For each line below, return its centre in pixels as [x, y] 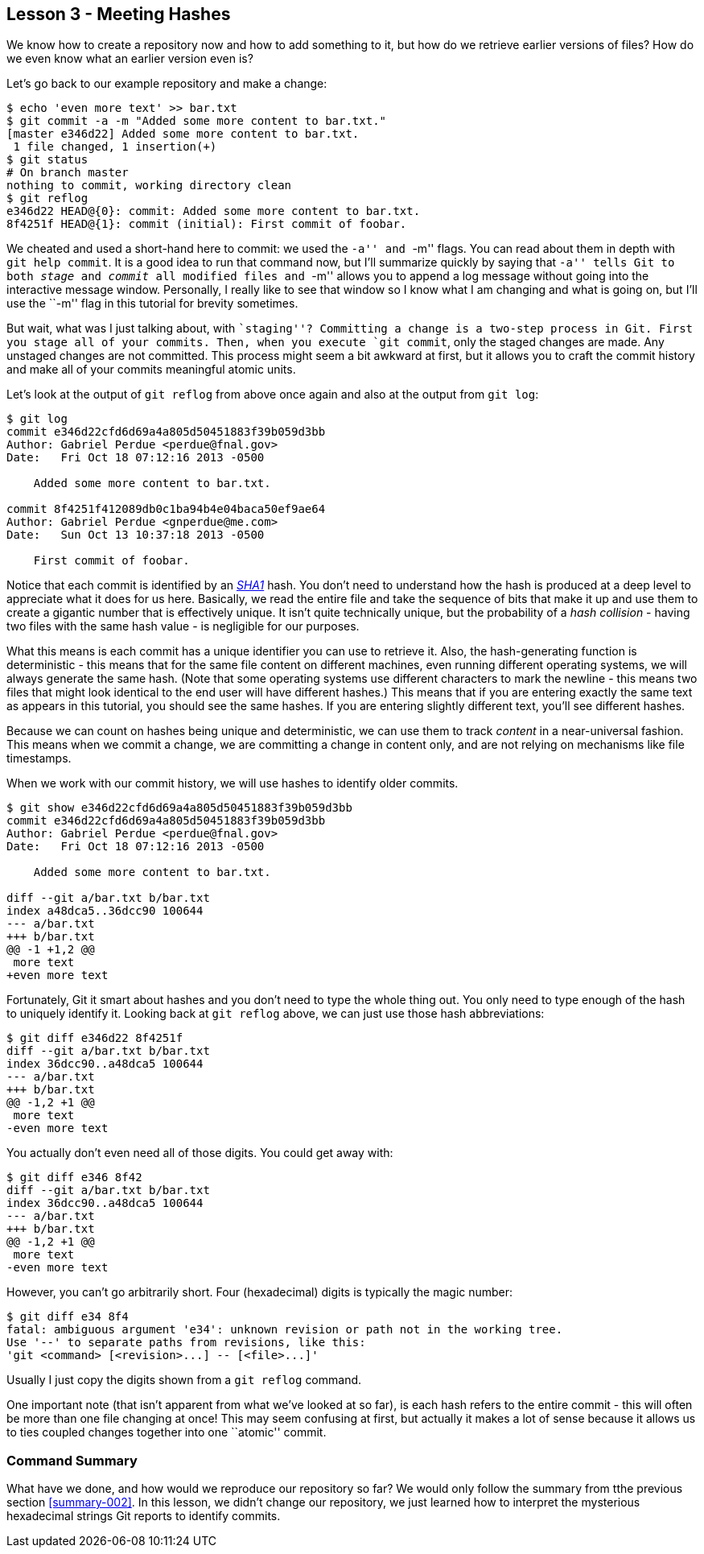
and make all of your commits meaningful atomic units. [151, 370]
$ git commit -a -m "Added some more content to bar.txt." [197, 121]
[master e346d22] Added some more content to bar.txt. [183, 134]
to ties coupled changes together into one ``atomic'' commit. [167, 1432]
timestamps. [39, 758]
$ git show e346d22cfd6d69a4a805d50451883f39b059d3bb [179, 808]
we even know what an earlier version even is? [130, 59]
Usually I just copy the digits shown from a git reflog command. [184, 1380]
